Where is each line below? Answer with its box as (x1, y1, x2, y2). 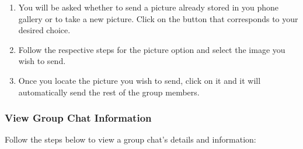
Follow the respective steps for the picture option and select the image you (18, 43, 285, 55)
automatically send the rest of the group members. (18, 86, 200, 98)
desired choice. (18, 24, 71, 36)
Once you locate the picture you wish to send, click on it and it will (18, 74, 261, 86)
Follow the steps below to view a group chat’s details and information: (5, 133, 256, 146)
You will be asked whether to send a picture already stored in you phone (18, 1, 279, 13)
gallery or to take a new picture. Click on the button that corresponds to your (18, 12, 298, 24)
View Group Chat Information (5, 111, 152, 125)
